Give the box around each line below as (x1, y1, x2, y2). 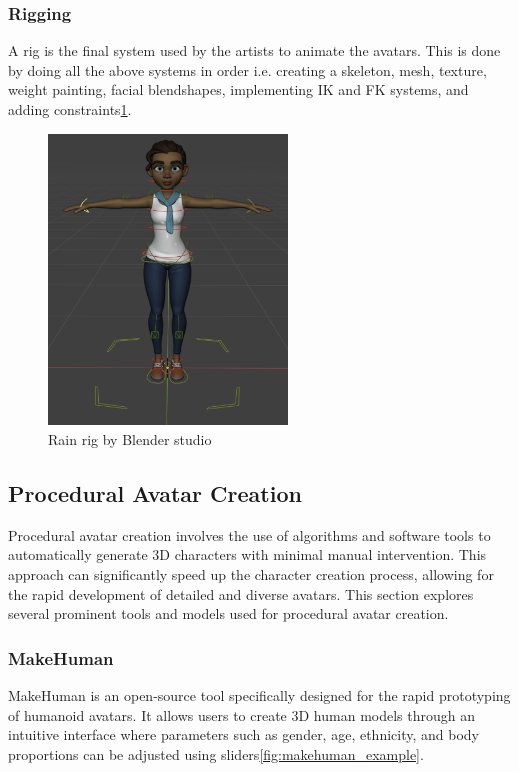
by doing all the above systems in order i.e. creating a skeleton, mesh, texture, (8, 59, 487, 80)
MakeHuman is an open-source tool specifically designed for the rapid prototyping (8, 685, 511, 706)
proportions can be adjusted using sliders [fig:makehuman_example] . (8, 743, 424, 764)
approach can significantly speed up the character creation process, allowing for (8, 564, 494, 585)
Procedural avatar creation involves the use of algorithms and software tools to (8, 524, 491, 545)
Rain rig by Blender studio (48, 429, 212, 450)
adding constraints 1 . (8, 99, 132, 119)
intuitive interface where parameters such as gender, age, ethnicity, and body (8, 724, 479, 745)
